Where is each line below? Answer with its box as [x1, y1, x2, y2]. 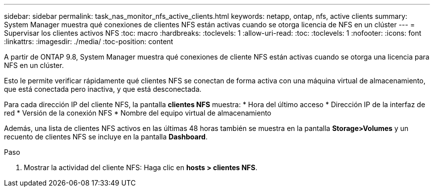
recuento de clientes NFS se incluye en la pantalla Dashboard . [4, 132, 208, 141]
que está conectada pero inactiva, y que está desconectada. [4, 85, 202, 93]
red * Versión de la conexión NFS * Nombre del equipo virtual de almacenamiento [4, 109, 271, 117]
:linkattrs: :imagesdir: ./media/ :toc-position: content [4, 37, 173, 46]
